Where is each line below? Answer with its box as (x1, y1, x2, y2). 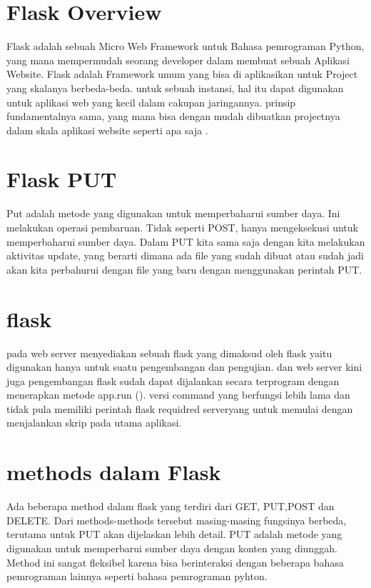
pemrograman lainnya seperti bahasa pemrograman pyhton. (6, 569, 268, 584)
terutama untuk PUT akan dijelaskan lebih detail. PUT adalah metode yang (6, 527, 342, 542)
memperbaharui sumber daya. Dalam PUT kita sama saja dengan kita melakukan (6, 234, 365, 249)
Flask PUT (6, 164, 117, 194)
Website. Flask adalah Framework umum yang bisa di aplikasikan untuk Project (6, 66, 358, 81)
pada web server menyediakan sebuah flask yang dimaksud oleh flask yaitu (6, 345, 332, 360)
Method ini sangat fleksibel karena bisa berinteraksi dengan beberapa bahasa (6, 554, 344, 569)
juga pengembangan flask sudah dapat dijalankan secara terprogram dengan (6, 373, 340, 388)
